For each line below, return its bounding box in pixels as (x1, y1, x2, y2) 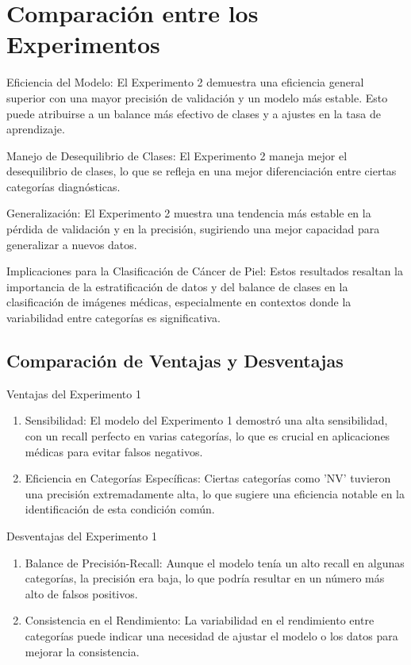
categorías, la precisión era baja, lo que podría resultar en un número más (25, 570, 385, 586)
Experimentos (6, 28, 160, 60)
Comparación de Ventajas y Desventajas (6, 348, 344, 373)
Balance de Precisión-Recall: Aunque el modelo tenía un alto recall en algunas (25, 554, 405, 571)
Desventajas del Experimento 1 (6, 527, 157, 544)
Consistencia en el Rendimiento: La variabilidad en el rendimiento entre (25, 612, 375, 628)
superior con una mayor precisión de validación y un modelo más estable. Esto (6, 89, 388, 106)
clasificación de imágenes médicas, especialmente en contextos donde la (6, 294, 351, 310)
